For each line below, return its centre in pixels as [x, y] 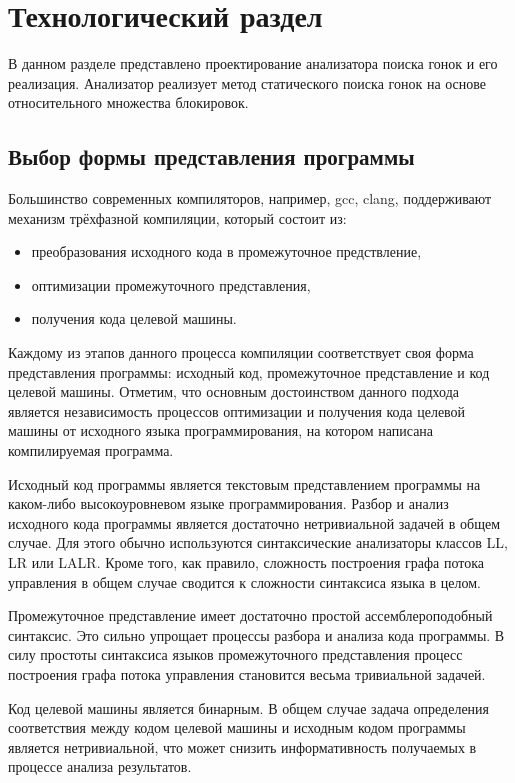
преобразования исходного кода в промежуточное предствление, [226, 251]
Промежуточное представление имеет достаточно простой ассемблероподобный [250, 615]
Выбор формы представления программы [211, 156]
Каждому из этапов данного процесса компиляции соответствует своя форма [241, 352]
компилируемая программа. [91, 450]
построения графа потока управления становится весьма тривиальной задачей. [247, 673]
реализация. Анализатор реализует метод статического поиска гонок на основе [247, 82]
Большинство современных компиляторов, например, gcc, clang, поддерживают [250, 198]
